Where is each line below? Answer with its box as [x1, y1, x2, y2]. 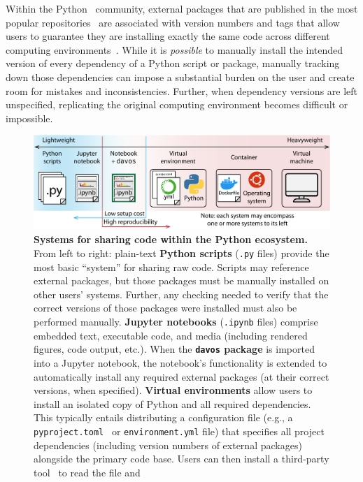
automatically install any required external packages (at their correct [34, 369, 329, 384]
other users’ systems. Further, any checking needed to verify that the [34, 286, 329, 301]
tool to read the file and [34, 465, 141, 479]
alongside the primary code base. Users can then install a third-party [34, 451, 329, 466]
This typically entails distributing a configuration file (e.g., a [34, 410, 293, 425]
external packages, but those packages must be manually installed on [34, 273, 329, 288]
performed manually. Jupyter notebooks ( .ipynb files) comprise [34, 314, 318, 329]
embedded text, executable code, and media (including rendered [34, 328, 308, 342]
